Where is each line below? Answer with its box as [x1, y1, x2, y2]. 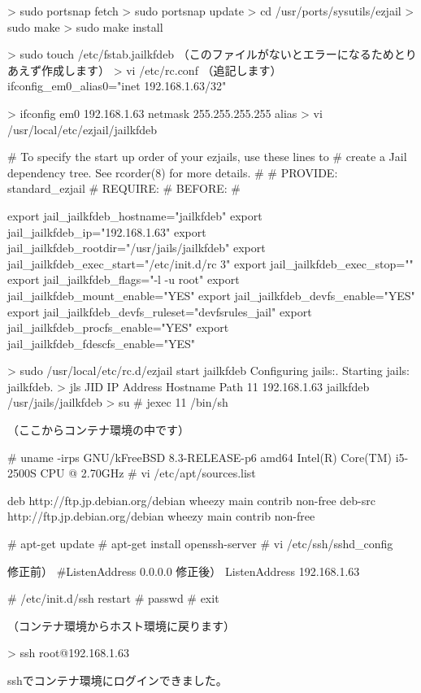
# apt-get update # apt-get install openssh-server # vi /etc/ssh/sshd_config [7, 535, 393, 552]
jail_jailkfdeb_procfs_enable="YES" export [7, 319, 229, 336]
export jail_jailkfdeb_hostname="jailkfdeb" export [7, 207, 263, 224]
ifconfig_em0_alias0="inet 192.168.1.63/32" [7, 77, 227, 94]
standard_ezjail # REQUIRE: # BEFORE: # [7, 180, 241, 197]
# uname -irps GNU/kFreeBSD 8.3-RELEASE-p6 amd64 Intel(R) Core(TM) [7, 448, 392, 465]
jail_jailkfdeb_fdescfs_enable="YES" [7, 334, 195, 351]
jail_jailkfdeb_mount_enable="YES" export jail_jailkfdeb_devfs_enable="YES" [7, 286, 415, 303]
